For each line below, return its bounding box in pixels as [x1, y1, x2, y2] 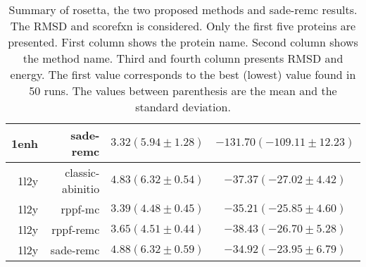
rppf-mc [61, 201, 100, 217]
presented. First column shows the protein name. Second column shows [8, 34, 358, 50]
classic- [65, 164, 100, 180]
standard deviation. [135, 99, 231, 115]
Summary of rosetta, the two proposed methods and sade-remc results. [8, 1, 358, 18]
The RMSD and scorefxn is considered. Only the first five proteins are [10, 18, 356, 34]
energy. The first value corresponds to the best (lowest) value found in [10, 66, 356, 82]
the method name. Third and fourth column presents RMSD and [23, 50, 343, 66]
